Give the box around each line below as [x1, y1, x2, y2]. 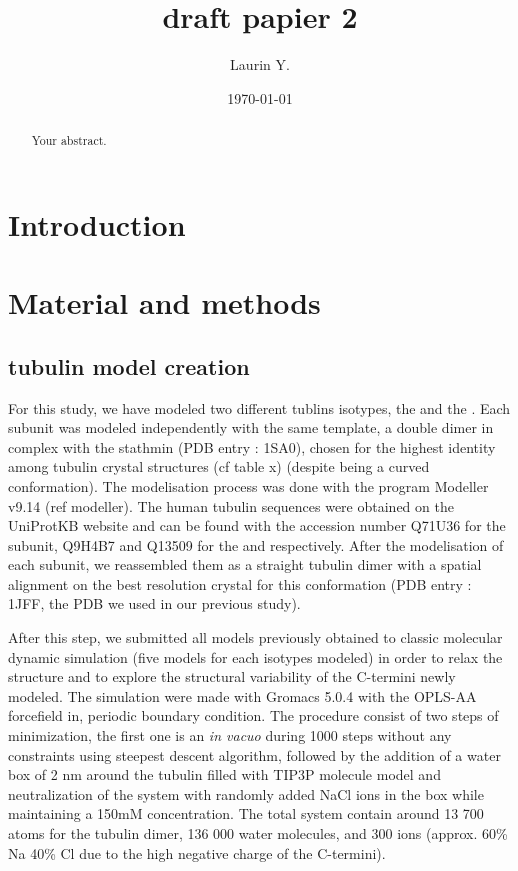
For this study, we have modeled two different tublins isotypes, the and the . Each [8, 397, 511, 418]
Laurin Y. [230, 54, 290, 75]
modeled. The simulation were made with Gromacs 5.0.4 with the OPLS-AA [8, 685, 477, 706]
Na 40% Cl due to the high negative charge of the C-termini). [8, 842, 386, 863]
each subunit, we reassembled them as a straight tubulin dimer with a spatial [8, 554, 482, 575]
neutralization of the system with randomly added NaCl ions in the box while [8, 783, 484, 804]
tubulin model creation [8, 350, 250, 381]
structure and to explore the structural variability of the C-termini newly [8, 666, 456, 687]
